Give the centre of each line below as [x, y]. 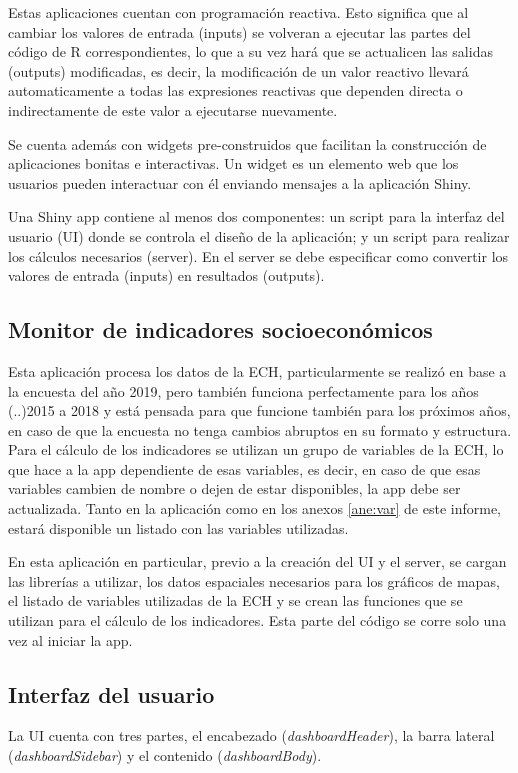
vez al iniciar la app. [70, 639]
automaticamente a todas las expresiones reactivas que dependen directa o [235, 90]
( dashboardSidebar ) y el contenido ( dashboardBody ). [165, 755]
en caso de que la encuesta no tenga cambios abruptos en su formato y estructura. [260, 429]
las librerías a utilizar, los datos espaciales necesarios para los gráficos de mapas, [254, 580]
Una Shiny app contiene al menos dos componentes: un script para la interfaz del [256, 216]
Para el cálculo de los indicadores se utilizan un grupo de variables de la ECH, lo [256, 449]
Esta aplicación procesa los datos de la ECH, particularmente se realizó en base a [257, 370]
